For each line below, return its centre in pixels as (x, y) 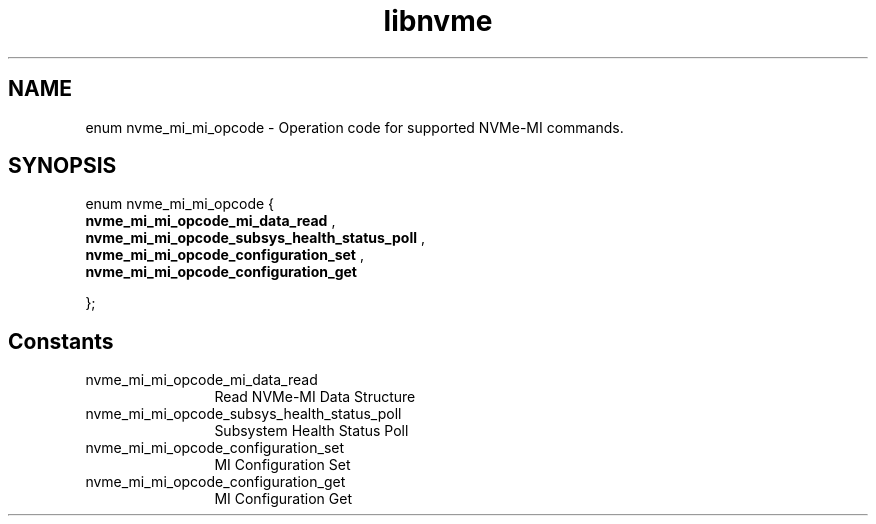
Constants (61, 341)
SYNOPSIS (62, 166)
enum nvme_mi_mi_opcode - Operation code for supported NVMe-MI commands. (354, 127)
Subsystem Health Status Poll (311, 431)
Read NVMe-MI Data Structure (315, 397)
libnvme (438, 21)
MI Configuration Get (283, 499)
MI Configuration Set (282, 465)
